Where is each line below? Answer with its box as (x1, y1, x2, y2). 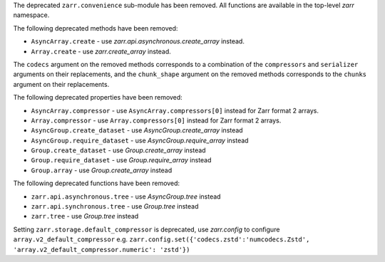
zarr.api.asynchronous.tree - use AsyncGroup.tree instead (31, 192, 221, 201)
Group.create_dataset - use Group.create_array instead (31, 146, 206, 154)
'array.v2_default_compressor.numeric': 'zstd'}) (13, 246, 190, 253)
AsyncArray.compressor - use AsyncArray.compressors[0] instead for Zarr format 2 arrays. (31, 106, 319, 115)
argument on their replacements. (13, 80, 110, 88)
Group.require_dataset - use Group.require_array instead (31, 156, 212, 164)
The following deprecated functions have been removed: (13, 179, 180, 188)
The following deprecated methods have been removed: (13, 23, 178, 32)
